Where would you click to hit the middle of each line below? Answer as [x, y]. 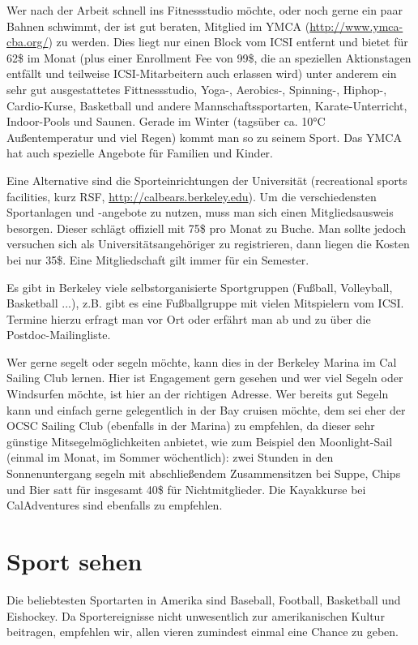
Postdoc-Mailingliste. [59, 335]
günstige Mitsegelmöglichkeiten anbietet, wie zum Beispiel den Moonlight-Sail [200, 441]
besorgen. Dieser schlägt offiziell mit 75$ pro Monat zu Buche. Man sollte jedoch [207, 228]
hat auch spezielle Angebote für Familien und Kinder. [140, 153]
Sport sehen [75, 561]
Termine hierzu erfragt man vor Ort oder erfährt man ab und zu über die [189, 318]
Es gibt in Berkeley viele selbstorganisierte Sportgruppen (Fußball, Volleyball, [200, 287]
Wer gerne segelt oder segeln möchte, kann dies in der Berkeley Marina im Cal [202, 361]
